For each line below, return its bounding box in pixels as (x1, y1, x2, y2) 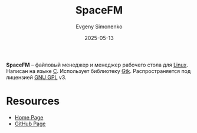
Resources (6, 95, 60, 108)
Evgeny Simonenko (75, 23, 123, 30)
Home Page (14, 114, 44, 121)
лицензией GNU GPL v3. (6, 74, 67, 81)
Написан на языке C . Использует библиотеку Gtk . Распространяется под (6, 67, 191, 74)
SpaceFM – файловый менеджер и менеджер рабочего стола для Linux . (6, 61, 189, 68)
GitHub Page (14, 120, 46, 127)
